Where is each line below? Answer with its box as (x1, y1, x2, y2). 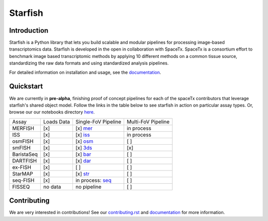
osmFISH (12, 138, 34, 145)
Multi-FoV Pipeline (127, 118, 170, 125)
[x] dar (75, 157, 91, 164)
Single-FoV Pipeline (75, 118, 122, 125)
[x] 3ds (75, 144, 92, 151)
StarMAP (12, 170, 33, 177)
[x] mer (75, 124, 93, 131)
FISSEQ (12, 183, 30, 190)
